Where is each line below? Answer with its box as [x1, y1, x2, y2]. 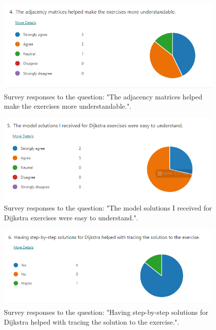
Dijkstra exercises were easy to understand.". [4, 212, 138, 222]
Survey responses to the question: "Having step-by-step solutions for [4, 307, 209, 317]
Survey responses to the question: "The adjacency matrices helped [4, 91, 202, 101]
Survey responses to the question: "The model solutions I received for [4, 203, 212, 213]
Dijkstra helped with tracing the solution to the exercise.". [4, 317, 179, 327]
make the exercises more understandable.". [4, 101, 132, 111]
